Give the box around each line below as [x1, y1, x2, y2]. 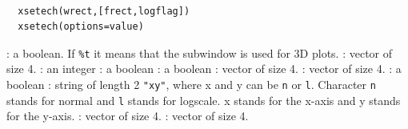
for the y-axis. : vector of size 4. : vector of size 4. [6, 107, 249, 124]
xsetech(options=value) [18, 21, 144, 33]
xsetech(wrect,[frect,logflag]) [18, 5, 190, 17]
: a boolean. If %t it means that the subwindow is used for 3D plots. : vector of [6, 44, 393, 61]
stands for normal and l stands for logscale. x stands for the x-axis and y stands [6, 91, 401, 108]
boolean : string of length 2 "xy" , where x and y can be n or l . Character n [6, 76, 376, 93]
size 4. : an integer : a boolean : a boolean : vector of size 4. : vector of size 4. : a [6, 60, 402, 77]
